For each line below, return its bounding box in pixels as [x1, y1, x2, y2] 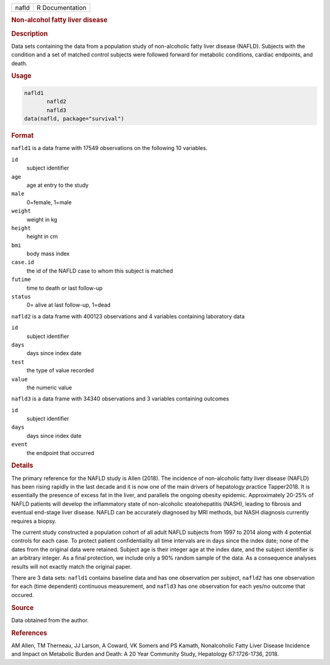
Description [11, 29, 48, 38]
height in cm [26, 233, 58, 240]
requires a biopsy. [11, 517, 57, 525]
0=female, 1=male [26, 198, 72, 206]
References [11, 628, 48, 637]
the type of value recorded [26, 367, 94, 374]
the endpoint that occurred [26, 449, 95, 456]
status [11, 293, 31, 300]
